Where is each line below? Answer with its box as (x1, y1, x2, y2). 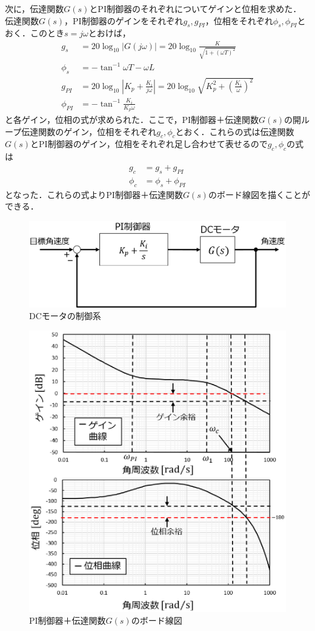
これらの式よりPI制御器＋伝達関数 (47, 188, 183, 200)
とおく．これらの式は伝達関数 (175, 125, 294, 137)
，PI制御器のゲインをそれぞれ (64, 14, 184, 27)
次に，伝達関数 (5, 2, 64, 15)
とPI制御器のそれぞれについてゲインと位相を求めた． (89, 2, 302, 15)
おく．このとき (5, 27, 64, 39)
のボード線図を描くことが (208, 188, 310, 200)
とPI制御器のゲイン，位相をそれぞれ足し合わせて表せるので (30, 137, 268, 150)
